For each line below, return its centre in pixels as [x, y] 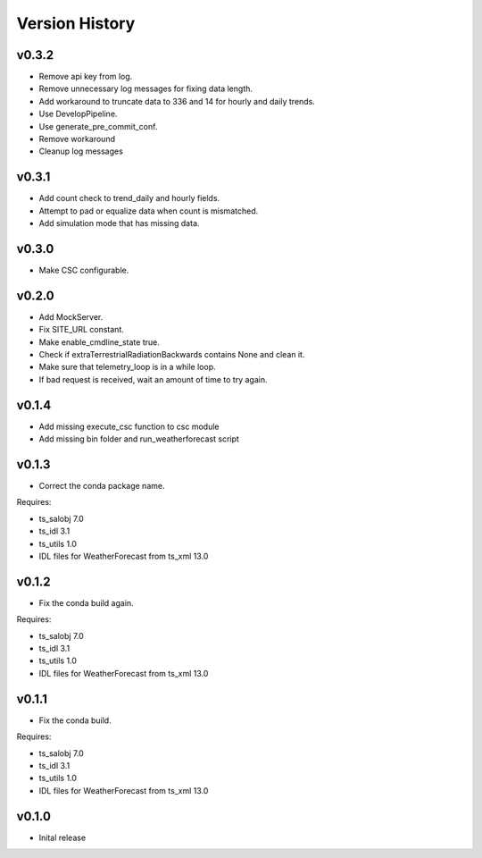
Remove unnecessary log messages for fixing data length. [146, 88]
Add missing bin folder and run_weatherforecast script [139, 439]
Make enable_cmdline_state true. [99, 342]
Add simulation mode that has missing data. [119, 223]
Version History [76, 23]
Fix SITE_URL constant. [81, 330]
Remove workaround [77, 139]
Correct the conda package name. [102, 486]
